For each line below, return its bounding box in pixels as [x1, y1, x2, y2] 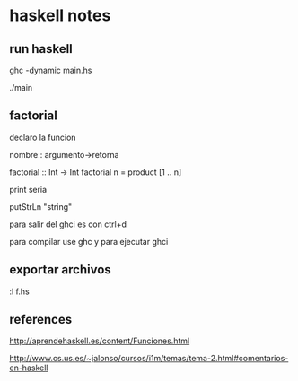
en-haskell [9, 362, 48, 373]
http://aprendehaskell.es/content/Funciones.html [9, 335, 190, 346]
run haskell [9, 41, 74, 56]
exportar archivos [9, 262, 112, 278]
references [9, 312, 73, 327]
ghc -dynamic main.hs [9, 65, 92, 75]
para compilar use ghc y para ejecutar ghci [9, 236, 169, 247]
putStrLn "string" [9, 201, 73, 212]
